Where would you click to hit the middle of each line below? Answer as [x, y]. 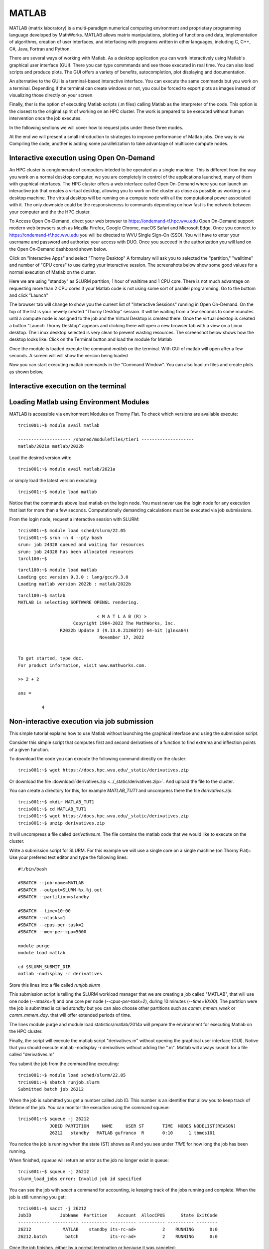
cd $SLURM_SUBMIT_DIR [44, 967]
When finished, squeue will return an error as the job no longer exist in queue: [89, 1160]
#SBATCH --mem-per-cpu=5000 [52, 932]
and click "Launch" [29, 295]
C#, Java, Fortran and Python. [40, 49]
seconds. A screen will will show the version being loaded [68, 356]
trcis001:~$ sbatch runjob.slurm [59, 1082]
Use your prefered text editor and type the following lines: [68, 857]
